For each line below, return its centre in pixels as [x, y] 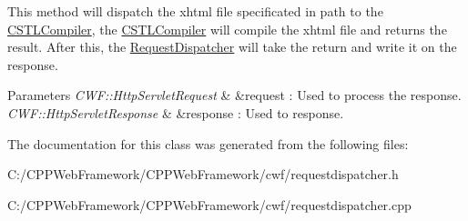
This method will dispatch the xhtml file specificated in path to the [195, 11]
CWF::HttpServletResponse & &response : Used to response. [176, 112]
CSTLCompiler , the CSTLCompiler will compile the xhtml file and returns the [227, 29]
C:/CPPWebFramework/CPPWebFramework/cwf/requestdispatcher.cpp [209, 204]
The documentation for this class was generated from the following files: [208, 143]
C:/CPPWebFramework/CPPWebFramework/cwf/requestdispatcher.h [203, 174]
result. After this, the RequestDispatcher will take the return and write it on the [232, 47]
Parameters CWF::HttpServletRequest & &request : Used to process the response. [234, 95]
